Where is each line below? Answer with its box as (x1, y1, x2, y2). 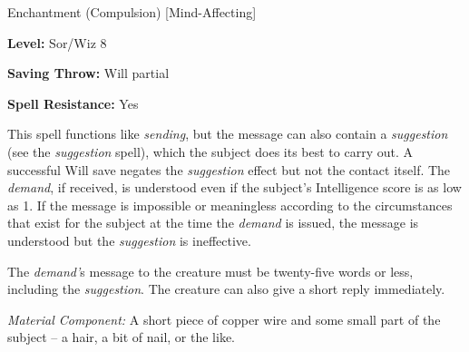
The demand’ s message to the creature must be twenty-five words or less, (7, 261, 414, 280)
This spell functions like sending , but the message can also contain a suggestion (7, 124, 448, 143)
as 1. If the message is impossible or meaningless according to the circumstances (7, 195, 453, 214)
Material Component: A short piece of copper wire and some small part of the (7, 309, 441, 328)
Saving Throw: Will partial (7, 64, 170, 83)
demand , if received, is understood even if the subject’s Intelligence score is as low (7, 178, 462, 197)
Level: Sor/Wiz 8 (7, 33, 107, 52)
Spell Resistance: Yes (7, 93, 139, 112)
